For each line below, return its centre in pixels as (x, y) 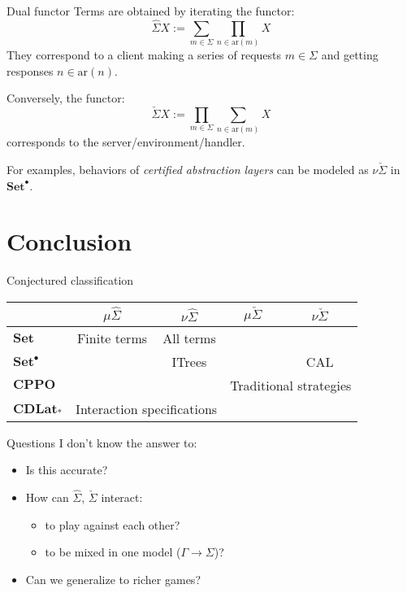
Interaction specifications (147, 408)
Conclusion (69, 241)
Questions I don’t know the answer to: (102, 442)
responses (30, 70)
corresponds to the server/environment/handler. (126, 142)
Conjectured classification (70, 280)
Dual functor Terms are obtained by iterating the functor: (151, 11)
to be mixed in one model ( (113, 552)
